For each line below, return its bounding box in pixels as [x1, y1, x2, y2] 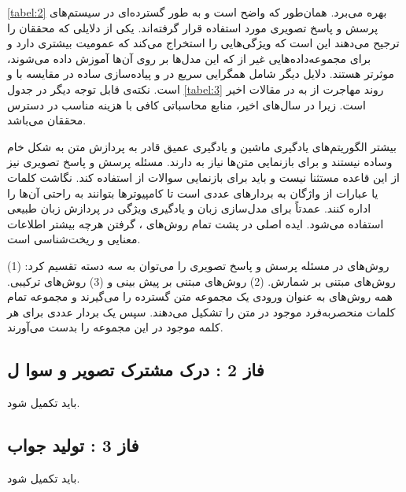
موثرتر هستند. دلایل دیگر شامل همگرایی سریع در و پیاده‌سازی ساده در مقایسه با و [7, 65, 395, 82]
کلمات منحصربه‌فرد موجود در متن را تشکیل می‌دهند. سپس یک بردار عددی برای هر [7, 303, 396, 320]
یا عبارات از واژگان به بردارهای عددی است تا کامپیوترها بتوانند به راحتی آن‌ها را [7, 184, 378, 201]
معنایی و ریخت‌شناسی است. [7, 231, 141, 247]
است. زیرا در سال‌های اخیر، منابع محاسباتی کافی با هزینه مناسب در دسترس [7, 96, 366, 113]
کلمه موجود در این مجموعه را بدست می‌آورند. [7, 319, 223, 335]
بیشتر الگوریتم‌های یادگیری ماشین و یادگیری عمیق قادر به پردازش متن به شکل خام [7, 138, 397, 154]
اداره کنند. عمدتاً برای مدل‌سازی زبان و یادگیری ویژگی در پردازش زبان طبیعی [7, 200, 371, 216]
